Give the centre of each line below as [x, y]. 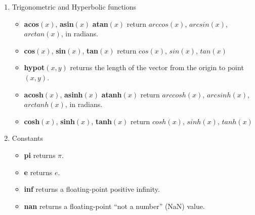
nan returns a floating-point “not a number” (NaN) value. [114, 206]
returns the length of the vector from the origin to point [157, 67]
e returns [38, 172]
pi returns [40, 155]
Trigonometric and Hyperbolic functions [74, 7]
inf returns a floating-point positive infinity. [92, 189]
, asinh [71, 94]
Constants [28, 138]
